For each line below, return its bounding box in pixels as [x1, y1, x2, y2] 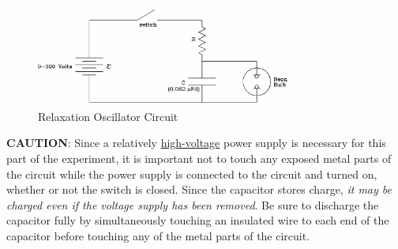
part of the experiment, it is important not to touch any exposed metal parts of [6, 149, 392, 166]
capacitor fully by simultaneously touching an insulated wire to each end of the [6, 212, 389, 228]
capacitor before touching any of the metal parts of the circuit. [6, 227, 310, 243]
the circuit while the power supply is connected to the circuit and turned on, [6, 165, 377, 182]
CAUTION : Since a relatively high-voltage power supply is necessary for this [6, 134, 386, 151]
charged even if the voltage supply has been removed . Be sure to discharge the [6, 196, 379, 213]
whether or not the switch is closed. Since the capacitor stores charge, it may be [6, 181, 392, 198]
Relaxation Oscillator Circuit [38, 108, 178, 124]
